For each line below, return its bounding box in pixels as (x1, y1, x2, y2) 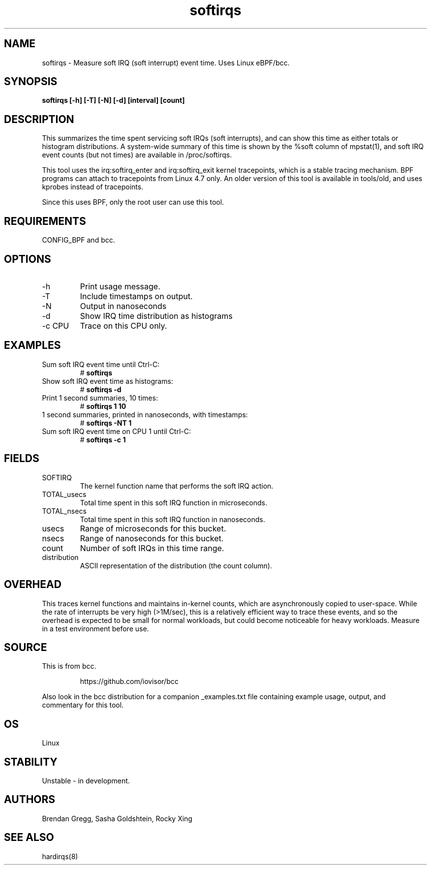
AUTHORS (4, 793, 56, 806)
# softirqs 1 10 (80, 402, 126, 410)
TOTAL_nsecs (42, 506, 87, 515)
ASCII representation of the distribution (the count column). (80, 561, 272, 570)
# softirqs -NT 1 (80, 418, 132, 427)
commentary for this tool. (42, 701, 124, 710)
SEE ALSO (4, 831, 54, 844)
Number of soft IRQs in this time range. (80, 543, 224, 553)
